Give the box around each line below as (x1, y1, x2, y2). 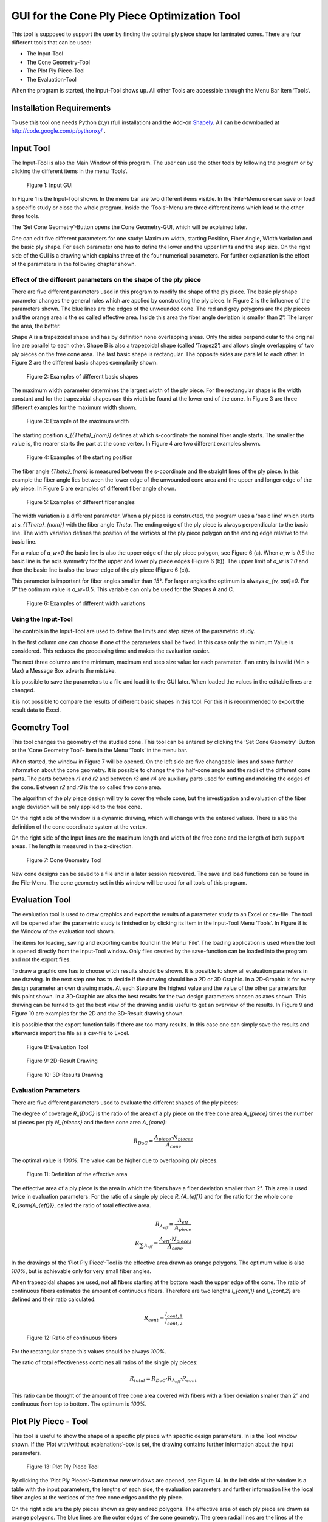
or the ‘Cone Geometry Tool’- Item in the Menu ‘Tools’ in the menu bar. (11, 746, 188, 754)
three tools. (11, 212, 40, 220)
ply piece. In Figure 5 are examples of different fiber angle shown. (11, 485, 176, 492)
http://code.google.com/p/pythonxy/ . (11, 127, 106, 135)
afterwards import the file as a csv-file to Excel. (11, 1029, 130, 1037)
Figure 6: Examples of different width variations (26, 600, 145, 607)
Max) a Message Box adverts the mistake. (11, 667, 117, 674)
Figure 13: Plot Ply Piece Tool (26, 1463, 100, 1470)
